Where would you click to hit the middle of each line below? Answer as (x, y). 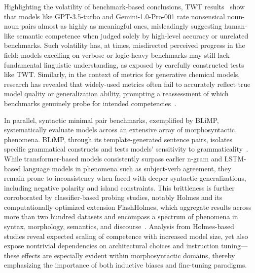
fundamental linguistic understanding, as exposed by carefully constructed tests (124, 64)
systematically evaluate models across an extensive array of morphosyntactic (120, 130)
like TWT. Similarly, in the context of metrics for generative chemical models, (122, 74)
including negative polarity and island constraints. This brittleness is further (119, 187)
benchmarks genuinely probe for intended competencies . (90, 103)
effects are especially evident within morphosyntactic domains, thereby (128, 255)
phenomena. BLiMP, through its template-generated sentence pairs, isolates (118, 139)
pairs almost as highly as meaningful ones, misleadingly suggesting (122, 26)
